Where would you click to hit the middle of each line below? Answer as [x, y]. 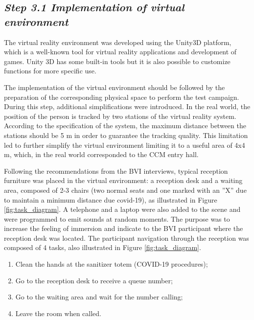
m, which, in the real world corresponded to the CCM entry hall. [101, 154]
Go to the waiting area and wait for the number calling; [99, 297]
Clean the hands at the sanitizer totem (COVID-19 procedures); [112, 264]
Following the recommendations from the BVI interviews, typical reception [116, 171]
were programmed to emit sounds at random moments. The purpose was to [117, 218]
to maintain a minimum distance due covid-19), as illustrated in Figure [111, 199]
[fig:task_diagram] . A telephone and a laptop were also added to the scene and [122, 209]
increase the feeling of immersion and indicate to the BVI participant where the [124, 228]
